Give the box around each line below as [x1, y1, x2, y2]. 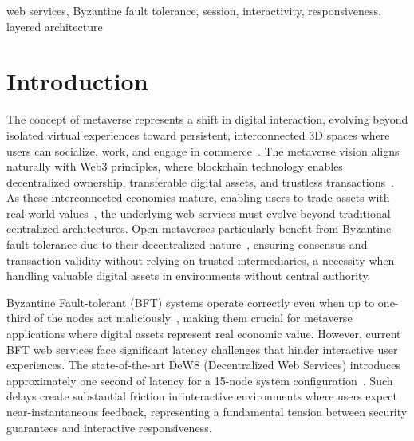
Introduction [6, 65, 148, 97]
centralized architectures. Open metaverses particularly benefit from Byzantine [6, 220, 392, 237]
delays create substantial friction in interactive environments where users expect [6, 388, 397, 404]
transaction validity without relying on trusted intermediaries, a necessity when [6, 251, 395, 268]
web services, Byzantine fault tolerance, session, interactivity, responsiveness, [6, 2, 382, 18]
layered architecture [6, 18, 103, 34]
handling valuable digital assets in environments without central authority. [6, 267, 371, 284]
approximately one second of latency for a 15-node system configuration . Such [6, 372, 393, 388]
